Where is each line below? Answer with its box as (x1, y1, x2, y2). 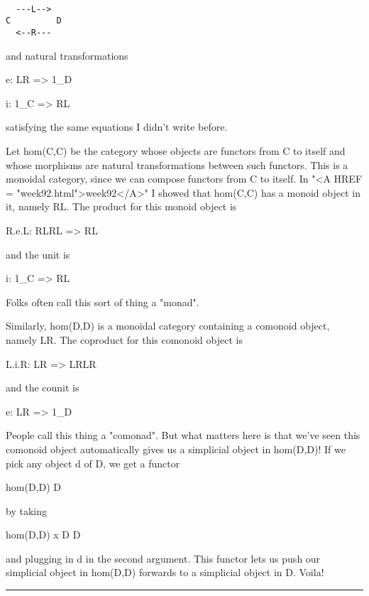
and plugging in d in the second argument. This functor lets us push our (6, 551, 321, 565)
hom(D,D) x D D (6, 527, 81, 542)
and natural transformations (6, 48, 128, 63)
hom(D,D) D (6, 479, 61, 494)
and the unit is (6, 246, 70, 261)
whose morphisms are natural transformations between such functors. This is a (6, 157, 348, 172)
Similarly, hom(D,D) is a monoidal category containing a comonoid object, (6, 318, 330, 333)
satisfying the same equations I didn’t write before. (6, 119, 228, 134)
